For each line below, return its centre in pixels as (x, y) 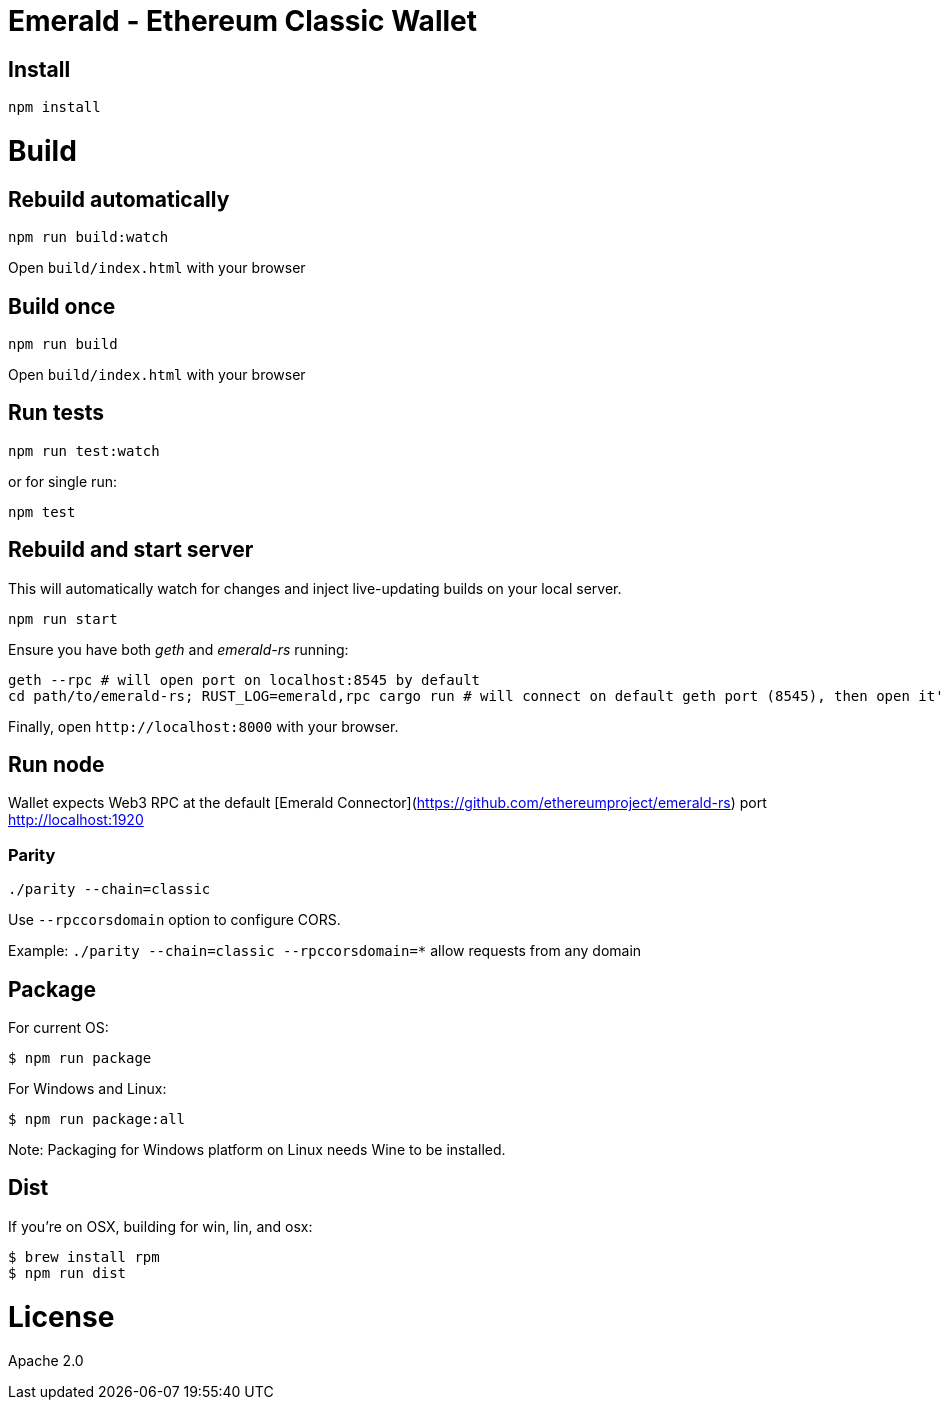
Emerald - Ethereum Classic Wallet (242, 21)
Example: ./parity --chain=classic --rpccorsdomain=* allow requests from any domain (325, 951)
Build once (62, 306)
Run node (56, 765)
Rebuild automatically (119, 199)
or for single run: (62, 481)
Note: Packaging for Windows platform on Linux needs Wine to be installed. (257, 1150)
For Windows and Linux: (87, 1089)
